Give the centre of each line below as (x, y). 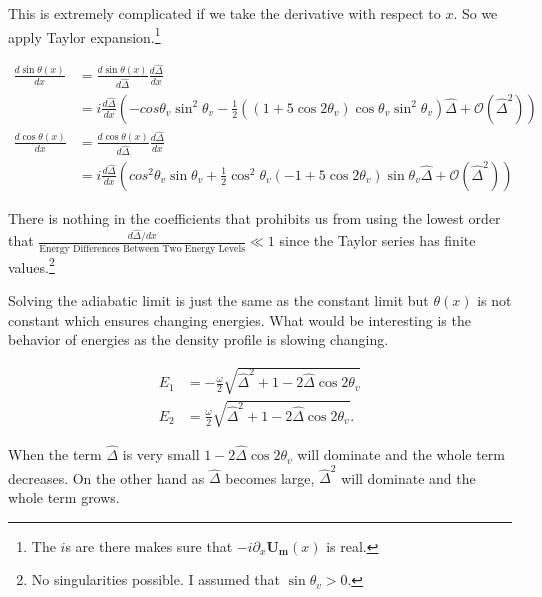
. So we (475, 13)
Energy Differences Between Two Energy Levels (142, 248)
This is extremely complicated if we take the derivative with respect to (224, 13)
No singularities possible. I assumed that (156, 579)
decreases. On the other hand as (106, 477)
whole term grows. (64, 496)
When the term (55, 454)
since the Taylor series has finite (377, 240)
